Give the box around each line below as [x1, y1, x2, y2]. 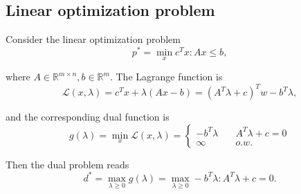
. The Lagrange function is [109, 69, 223, 84]
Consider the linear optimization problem [6, 32, 181, 46]
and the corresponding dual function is [6, 109, 170, 124]
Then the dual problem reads [6, 157, 129, 171]
